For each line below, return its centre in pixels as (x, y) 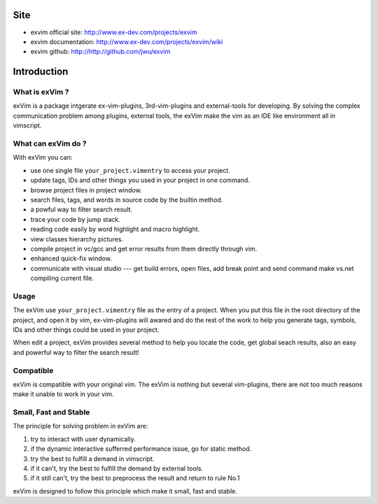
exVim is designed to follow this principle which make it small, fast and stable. (125, 491)
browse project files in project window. (86, 190)
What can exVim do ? (50, 143)
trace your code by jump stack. (75, 219)
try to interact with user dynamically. (83, 439)
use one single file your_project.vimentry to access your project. (130, 170)
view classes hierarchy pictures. (77, 239)
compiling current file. (62, 278)
